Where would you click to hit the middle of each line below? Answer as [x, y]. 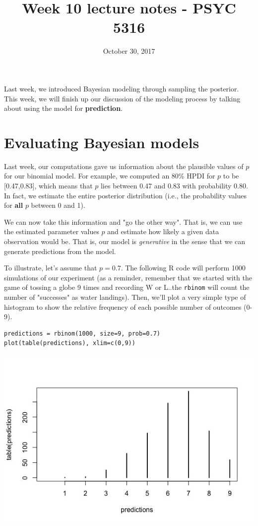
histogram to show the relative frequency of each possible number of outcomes [123, 307]
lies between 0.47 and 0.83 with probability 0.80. [174, 185]
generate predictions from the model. [60, 251]
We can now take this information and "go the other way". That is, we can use [123, 221]
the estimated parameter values [52, 231]
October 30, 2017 [129, 51]
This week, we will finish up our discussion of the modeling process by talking [122, 98]
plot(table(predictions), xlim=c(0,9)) [70, 343]
